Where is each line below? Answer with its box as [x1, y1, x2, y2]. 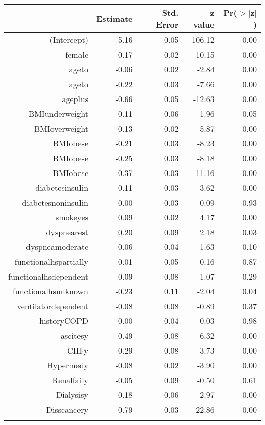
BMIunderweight [28, 108, 89, 119]
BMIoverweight [34, 122, 89, 134]
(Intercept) [49, 34, 89, 45]
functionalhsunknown [12, 285, 89, 297]
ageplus [62, 93, 89, 105]
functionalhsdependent [8, 270, 89, 282]
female [65, 48, 89, 60]
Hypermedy [47, 359, 89, 371]
